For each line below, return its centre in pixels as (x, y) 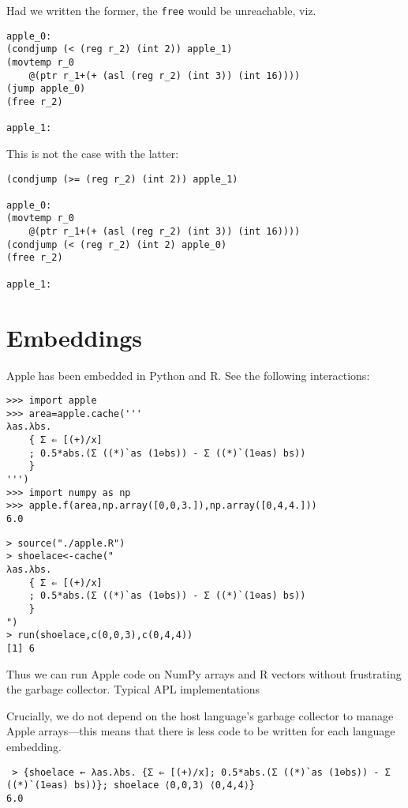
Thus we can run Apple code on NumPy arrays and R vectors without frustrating (204, 673)
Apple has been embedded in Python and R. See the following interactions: (188, 375)
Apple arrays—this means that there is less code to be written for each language (201, 731)
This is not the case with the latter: (93, 153)
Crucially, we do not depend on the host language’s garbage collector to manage (200, 715)
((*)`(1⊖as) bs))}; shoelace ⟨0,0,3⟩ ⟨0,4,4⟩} (131, 785)
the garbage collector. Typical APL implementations (133, 689)
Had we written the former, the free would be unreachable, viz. (161, 10)
